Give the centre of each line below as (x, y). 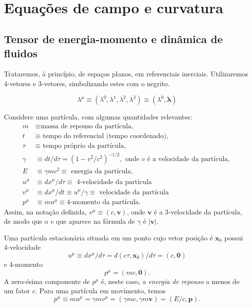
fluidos (21, 53)
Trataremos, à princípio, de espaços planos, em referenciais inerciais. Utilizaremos (126, 73)
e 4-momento (23, 264)
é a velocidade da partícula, (188, 159)
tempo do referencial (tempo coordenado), (105, 136)
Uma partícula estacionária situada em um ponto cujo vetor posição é (108, 237)
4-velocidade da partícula (114, 182)
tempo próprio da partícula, (84, 146)
